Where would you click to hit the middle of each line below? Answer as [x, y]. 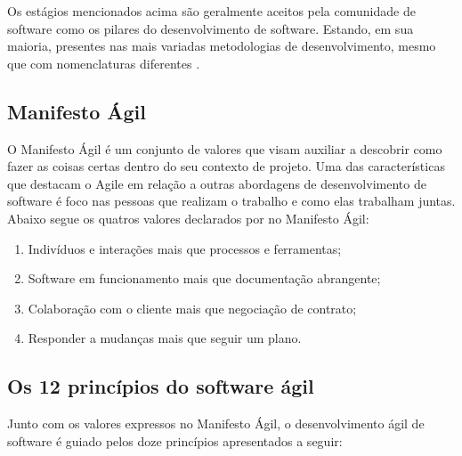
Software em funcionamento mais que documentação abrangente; [204, 278]
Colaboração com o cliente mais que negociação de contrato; [192, 308]
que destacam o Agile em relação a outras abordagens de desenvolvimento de [217, 183]
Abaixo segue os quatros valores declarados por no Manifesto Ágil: [188, 218]
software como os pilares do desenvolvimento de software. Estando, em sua [211, 28]
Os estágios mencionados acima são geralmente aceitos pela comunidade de [211, 11]
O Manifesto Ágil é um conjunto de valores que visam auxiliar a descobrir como [225, 148]
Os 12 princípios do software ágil [161, 386]
